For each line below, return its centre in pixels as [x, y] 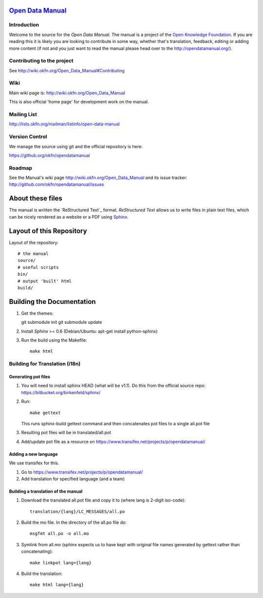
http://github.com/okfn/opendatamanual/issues [56, 184]
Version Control [28, 137]
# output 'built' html [45, 281]
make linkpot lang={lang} [61, 563]
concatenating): [37, 552]
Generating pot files [30, 377]
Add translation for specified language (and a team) [73, 478]
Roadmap [21, 168]
